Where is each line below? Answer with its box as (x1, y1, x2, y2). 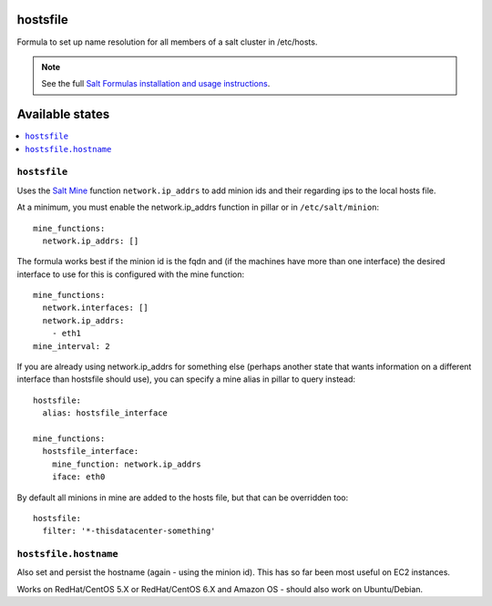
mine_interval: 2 (33, 341, 110, 351)
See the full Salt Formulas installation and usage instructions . (41, 78, 271, 89)
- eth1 (51, 328, 82, 339)
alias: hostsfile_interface (42, 408, 169, 418)
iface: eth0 (51, 472, 106, 482)
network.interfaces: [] (42, 303, 149, 313)
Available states (16, 107, 110, 122)
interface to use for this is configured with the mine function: (16, 269, 245, 280)
